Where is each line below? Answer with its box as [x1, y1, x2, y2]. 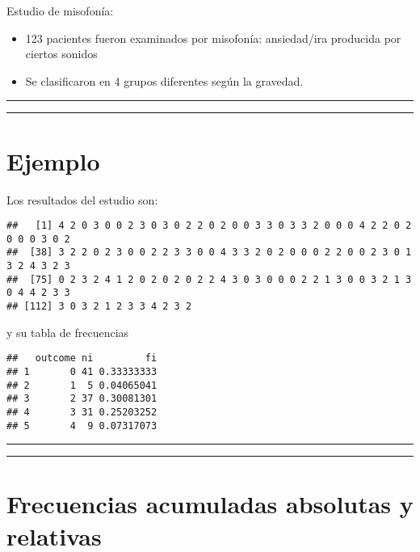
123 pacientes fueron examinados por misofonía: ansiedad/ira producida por [25, 29, 401, 46]
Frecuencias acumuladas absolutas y [6, 487, 414, 520]
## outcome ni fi [6, 352, 157, 364]
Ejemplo [6, 144, 100, 177]
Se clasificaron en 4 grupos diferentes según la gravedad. [25, 72, 304, 89]
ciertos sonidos [25, 45, 98, 62]
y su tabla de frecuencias [6, 323, 129, 340]
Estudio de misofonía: [6, 2, 114, 19]
